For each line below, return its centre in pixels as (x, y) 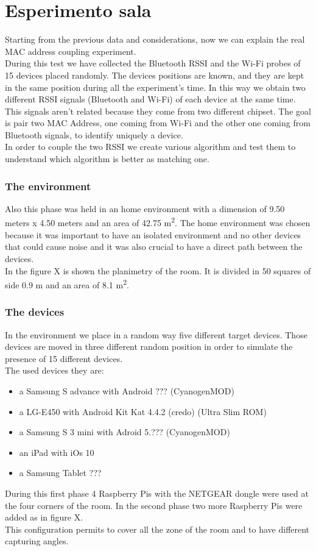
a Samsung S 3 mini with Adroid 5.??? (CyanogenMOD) (125, 432)
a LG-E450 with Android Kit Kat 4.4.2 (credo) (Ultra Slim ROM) (143, 411)
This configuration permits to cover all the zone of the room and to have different (157, 529)
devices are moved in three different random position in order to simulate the (149, 347)
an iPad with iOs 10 (57, 452)
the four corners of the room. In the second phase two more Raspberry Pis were (154, 505)
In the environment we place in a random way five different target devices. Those (156, 334)
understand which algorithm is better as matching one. (107, 159)
